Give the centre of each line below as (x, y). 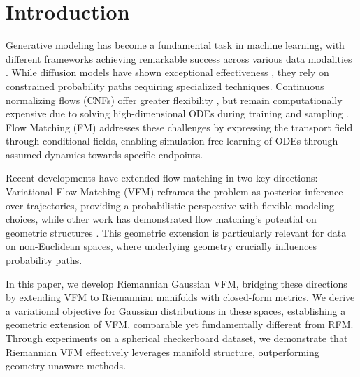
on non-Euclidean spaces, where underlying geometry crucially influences (161, 246)
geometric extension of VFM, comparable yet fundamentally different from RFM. (180, 324)
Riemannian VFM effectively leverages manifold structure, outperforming (163, 352)
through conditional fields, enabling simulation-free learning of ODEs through (172, 141)
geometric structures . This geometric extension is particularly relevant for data (176, 232)
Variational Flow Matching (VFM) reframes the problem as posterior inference (174, 192)
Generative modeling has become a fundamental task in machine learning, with (175, 45)
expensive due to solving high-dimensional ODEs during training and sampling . (177, 113)
